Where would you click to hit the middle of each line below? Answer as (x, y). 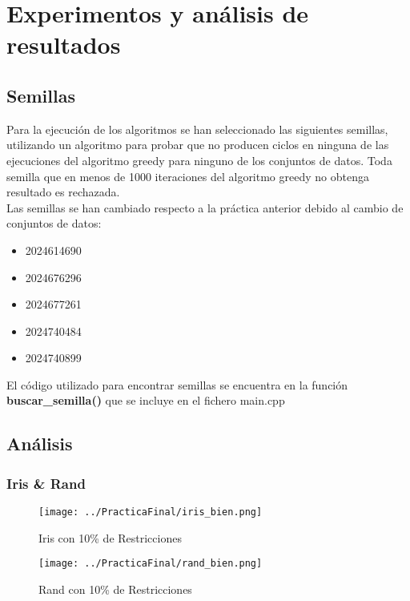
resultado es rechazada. (63, 192)
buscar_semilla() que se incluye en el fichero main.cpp (146, 400)
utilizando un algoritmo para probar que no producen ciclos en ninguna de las (198, 145)
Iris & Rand (46, 483)
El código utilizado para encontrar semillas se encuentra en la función (177, 384)
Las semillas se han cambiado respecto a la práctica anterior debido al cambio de (205, 207)
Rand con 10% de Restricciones (115, 589)
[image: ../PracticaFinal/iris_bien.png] (151, 512)
